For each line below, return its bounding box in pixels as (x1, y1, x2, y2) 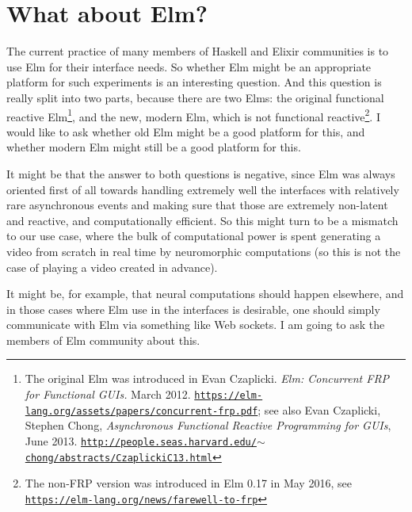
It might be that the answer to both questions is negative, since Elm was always (6, 165, 395, 181)
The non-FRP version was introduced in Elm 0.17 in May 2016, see (25, 475, 352, 491)
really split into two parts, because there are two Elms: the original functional (6, 89, 384, 105)
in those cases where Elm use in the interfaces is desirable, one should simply (6, 300, 380, 317)
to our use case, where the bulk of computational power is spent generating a (6, 227, 381, 244)
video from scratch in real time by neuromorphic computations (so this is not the (6, 243, 401, 259)
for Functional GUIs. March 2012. (25, 386, 191, 403)
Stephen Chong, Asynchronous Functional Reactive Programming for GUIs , (25, 417, 391, 434)
